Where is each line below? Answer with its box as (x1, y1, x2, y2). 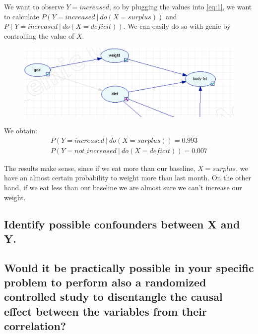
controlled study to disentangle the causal (4, 289, 223, 304)
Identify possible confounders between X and (4, 216, 240, 231)
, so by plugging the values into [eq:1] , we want (109, 1, 252, 11)
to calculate (4, 11, 39, 21)
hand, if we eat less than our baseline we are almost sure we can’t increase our (4, 182, 242, 192)
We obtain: (4, 125, 37, 136)
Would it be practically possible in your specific (4, 260, 254, 275)
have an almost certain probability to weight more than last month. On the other (4, 172, 252, 183)
